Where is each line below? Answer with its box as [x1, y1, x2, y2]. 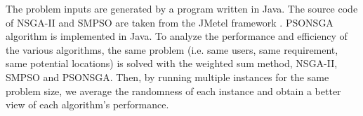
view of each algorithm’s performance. [6, 97, 169, 112]
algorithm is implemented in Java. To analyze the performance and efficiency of [6, 29, 348, 43]
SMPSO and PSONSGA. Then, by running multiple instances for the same [6, 69, 329, 84]
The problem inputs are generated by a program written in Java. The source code [6, 1, 358, 15]
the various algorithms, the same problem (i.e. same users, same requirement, [6, 42, 338, 57]
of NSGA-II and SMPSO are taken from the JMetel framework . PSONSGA [6, 15, 334, 29]
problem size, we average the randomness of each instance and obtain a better [6, 83, 341, 98]
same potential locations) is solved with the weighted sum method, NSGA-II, [6, 56, 338, 71]
